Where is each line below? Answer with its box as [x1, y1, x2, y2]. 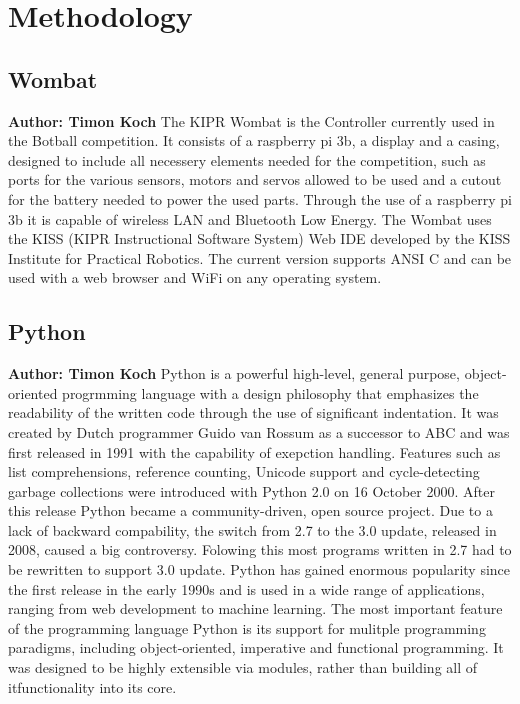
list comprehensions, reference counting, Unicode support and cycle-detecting [8, 461, 480, 482]
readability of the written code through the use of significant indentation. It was [8, 402, 499, 423]
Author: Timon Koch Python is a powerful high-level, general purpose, [8, 363, 460, 384]
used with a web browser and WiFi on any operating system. [8, 267, 382, 288]
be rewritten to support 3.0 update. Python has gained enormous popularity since [8, 559, 511, 580]
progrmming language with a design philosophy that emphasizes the [62, 382, 479, 403]
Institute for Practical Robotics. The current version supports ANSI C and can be [8, 247, 512, 268]
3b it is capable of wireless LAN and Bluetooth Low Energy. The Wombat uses [8, 208, 492, 229]
